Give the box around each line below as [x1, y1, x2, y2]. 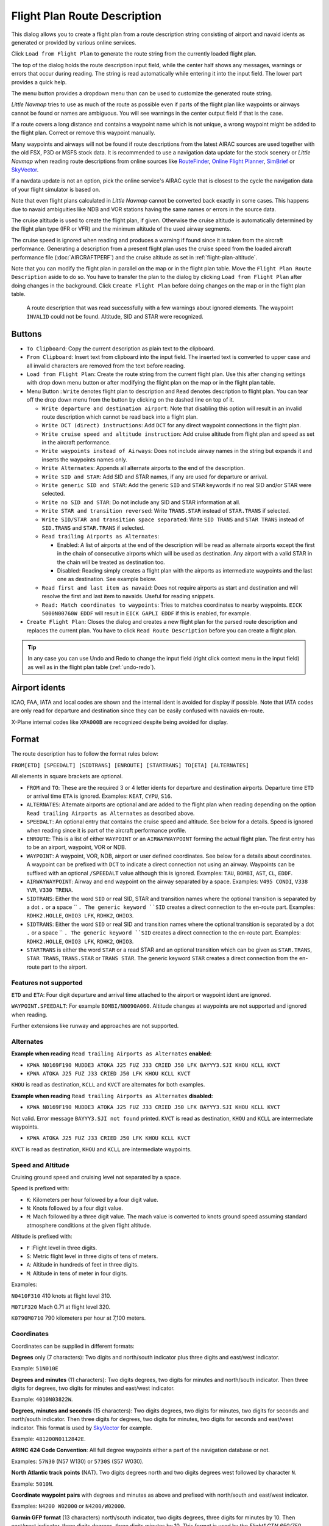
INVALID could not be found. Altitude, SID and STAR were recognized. [26, 313, 203, 320]
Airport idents [11, 682, 66, 693]
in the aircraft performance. [41, 439, 111, 446]
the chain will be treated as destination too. [57, 559, 166, 566]
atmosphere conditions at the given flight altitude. [26, 1221, 152, 1229]
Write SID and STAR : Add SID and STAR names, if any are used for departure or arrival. [41, 473, 268, 480]
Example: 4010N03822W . [11, 1395, 73, 1403]
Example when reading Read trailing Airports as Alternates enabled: [11, 1050, 212, 1057]
